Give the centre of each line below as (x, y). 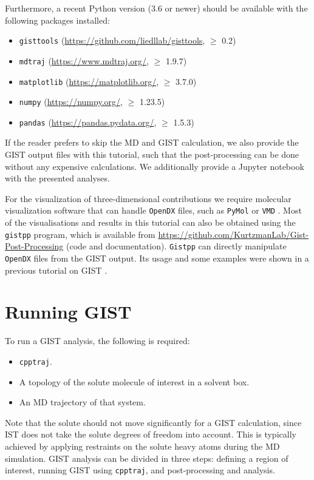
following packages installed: (57, 20)
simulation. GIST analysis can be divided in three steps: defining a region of (147, 458)
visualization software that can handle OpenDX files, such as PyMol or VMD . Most (153, 210)
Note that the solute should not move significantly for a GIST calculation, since (153, 422)
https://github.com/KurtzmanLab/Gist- (234, 234)
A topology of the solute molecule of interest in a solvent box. (134, 381)
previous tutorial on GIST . (56, 270)
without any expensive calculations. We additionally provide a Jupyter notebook (155, 166)
